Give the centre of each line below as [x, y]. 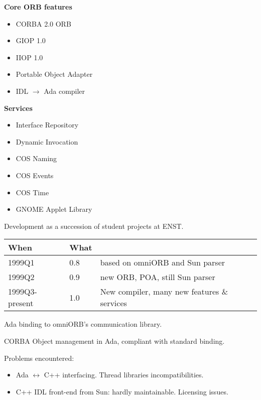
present [21, 303]
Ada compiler [64, 91]
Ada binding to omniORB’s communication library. [83, 324]
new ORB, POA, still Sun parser [158, 277]
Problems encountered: [39, 358]
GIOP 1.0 [31, 40]
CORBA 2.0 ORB [43, 23]
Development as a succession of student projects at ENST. [94, 226]
